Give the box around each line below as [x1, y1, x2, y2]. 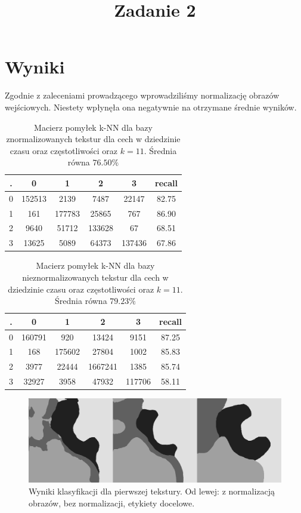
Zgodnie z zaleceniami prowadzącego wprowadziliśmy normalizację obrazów [5, 89, 280, 102]
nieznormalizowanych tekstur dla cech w [22, 271, 169, 283]
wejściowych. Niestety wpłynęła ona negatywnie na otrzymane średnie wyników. [5, 100, 297, 113]
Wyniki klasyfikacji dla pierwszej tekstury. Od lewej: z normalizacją [29, 484, 275, 497]
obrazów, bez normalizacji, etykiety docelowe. [29, 496, 195, 509]
